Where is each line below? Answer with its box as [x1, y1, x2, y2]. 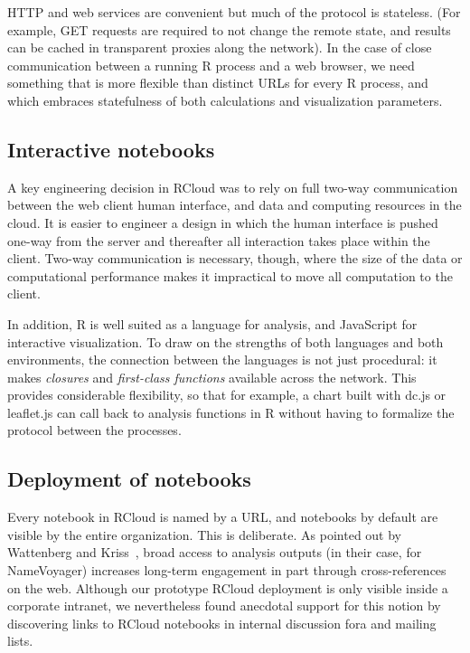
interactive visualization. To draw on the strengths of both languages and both [7, 332, 444, 351]
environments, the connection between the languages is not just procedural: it [7, 350, 437, 369]
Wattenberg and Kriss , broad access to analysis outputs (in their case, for [7, 543, 422, 562]
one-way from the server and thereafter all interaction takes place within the [7, 231, 430, 250]
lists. [7, 631, 33, 650]
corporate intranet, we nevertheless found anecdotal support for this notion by [7, 596, 441, 615]
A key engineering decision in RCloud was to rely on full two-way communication [7, 177, 458, 196]
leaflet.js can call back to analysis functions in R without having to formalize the [7, 402, 455, 421]
